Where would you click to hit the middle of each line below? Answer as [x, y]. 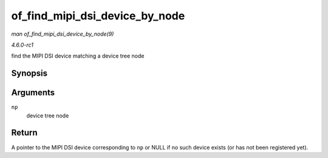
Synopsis [29, 74]
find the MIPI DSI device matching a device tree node [78, 56]
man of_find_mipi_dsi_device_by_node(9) [63, 34]
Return [24, 133]
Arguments [33, 93]
